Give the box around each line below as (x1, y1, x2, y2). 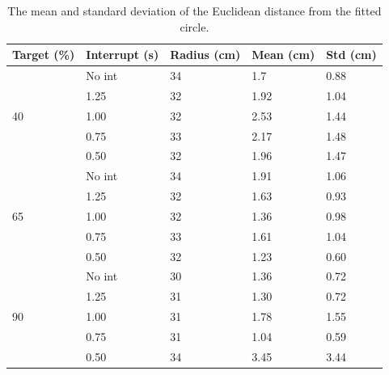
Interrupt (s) (86, 46, 159, 63)
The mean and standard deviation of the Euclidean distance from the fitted (7, 2, 382, 19)
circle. (180, 18, 209, 35)
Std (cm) (326, 46, 377, 63)
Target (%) (12, 46, 75, 63)
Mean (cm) (252, 46, 315, 63)
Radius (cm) (170, 46, 241, 63)
